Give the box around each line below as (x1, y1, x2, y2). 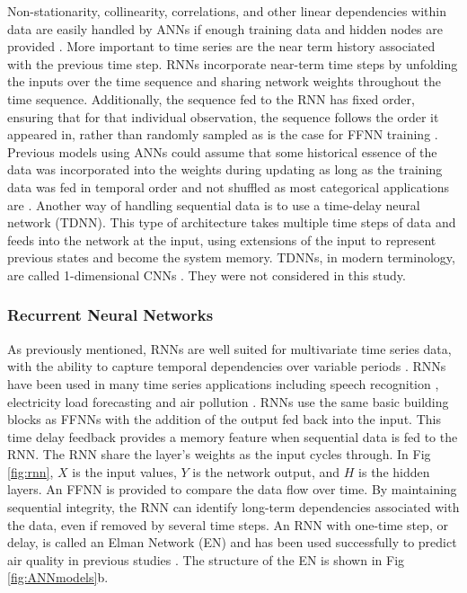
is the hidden (358, 462, 430, 481)
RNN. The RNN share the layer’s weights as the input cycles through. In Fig (7, 445, 431, 464)
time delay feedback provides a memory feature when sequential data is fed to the (7, 427, 458, 446)
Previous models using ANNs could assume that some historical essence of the (7, 142, 437, 161)
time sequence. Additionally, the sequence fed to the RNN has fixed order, (7, 89, 415, 108)
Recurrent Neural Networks (7, 304, 214, 326)
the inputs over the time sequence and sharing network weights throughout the (7, 72, 442, 91)
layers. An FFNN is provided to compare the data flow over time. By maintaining (7, 480, 457, 499)
